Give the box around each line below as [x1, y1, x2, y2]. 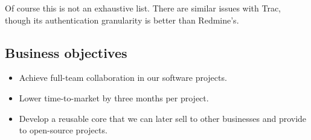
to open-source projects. [19, 124, 107, 136]
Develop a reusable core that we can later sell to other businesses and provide [19, 112, 307, 124]
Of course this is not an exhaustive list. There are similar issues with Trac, [5, 2, 281, 14]
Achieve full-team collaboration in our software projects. [19, 71, 227, 84]
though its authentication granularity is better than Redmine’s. [5, 13, 239, 26]
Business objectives [5, 43, 127, 62]
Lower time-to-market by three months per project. [19, 91, 209, 104]
